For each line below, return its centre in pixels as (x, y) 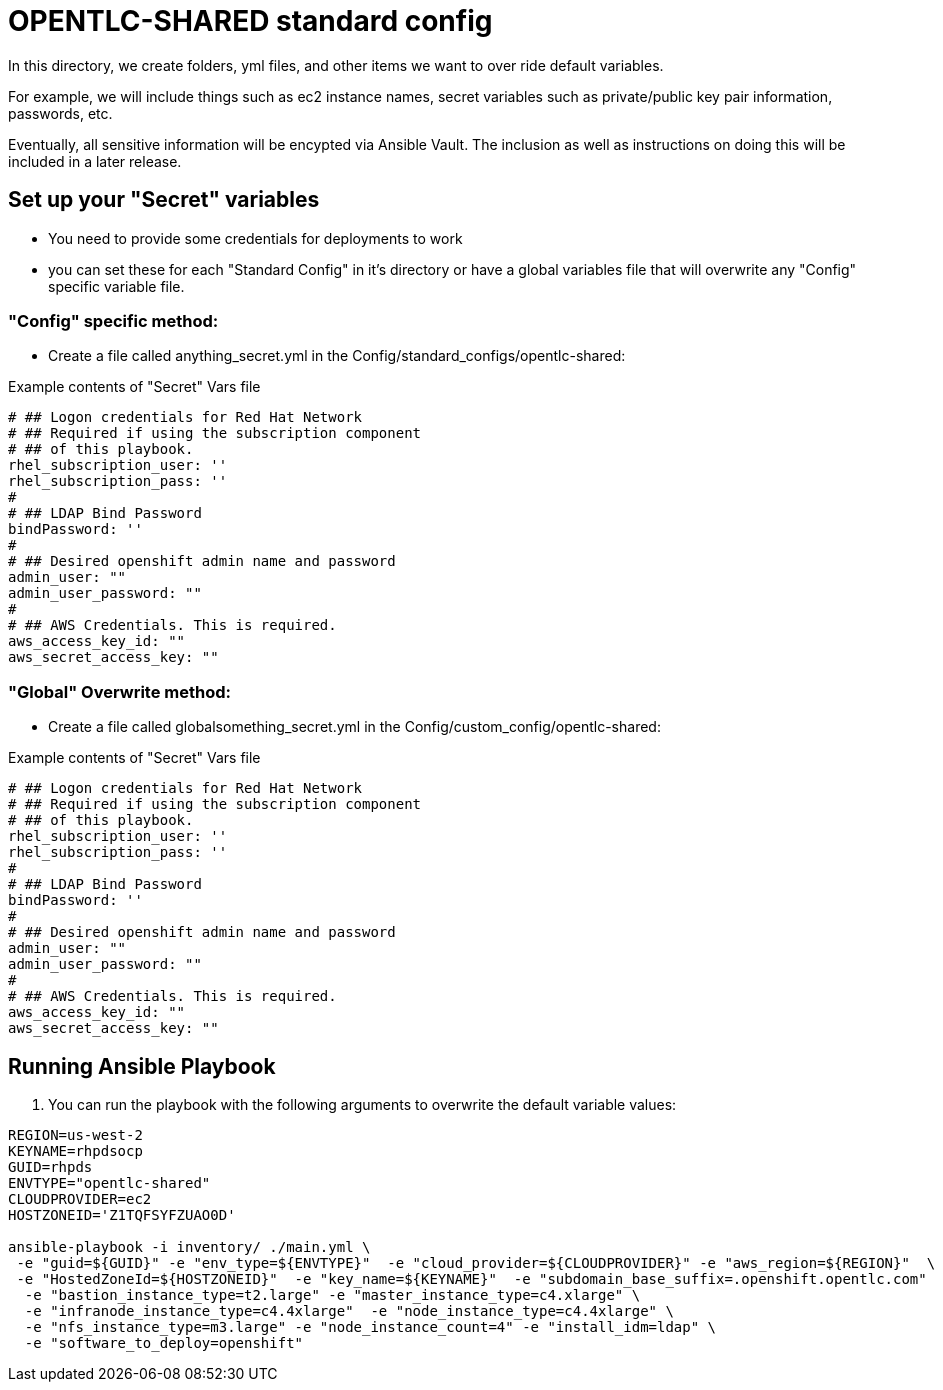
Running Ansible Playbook (142, 1066)
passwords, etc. (60, 113)
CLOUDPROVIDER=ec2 (80, 1198)
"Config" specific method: (113, 320)
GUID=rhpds (50, 1166)
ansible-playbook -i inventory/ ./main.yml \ (189, 1246)
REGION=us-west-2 (75, 1134)
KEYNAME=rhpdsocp (75, 1150)
